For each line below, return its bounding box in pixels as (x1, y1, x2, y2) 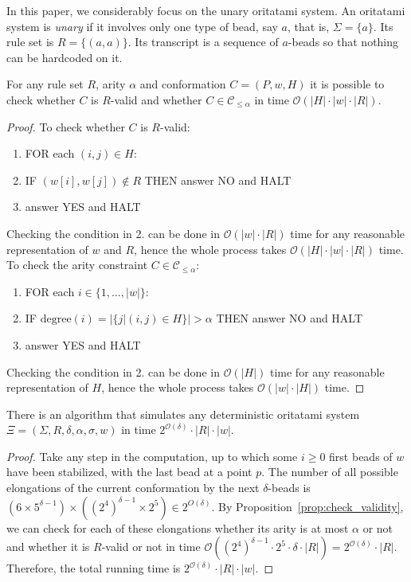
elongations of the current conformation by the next (6, 479, 260, 496)
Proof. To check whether (6, 118, 125, 135)
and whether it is (6, 538, 90, 555)
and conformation (139, 76, 226, 92)
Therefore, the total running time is (6, 560, 181, 576)
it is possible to (310, 76, 385, 92)
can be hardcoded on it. (6, 49, 123, 65)
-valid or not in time (101, 538, 201, 555)
